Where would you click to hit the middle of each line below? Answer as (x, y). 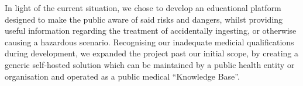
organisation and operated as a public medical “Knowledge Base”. (122, 76)
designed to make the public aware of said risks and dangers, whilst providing (144, 19)
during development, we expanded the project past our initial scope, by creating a (151, 53)
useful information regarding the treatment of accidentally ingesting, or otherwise (151, 31)
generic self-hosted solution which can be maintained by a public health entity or (150, 64)
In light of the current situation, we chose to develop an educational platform (143, 8)
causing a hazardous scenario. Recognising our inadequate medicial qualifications (149, 42)
